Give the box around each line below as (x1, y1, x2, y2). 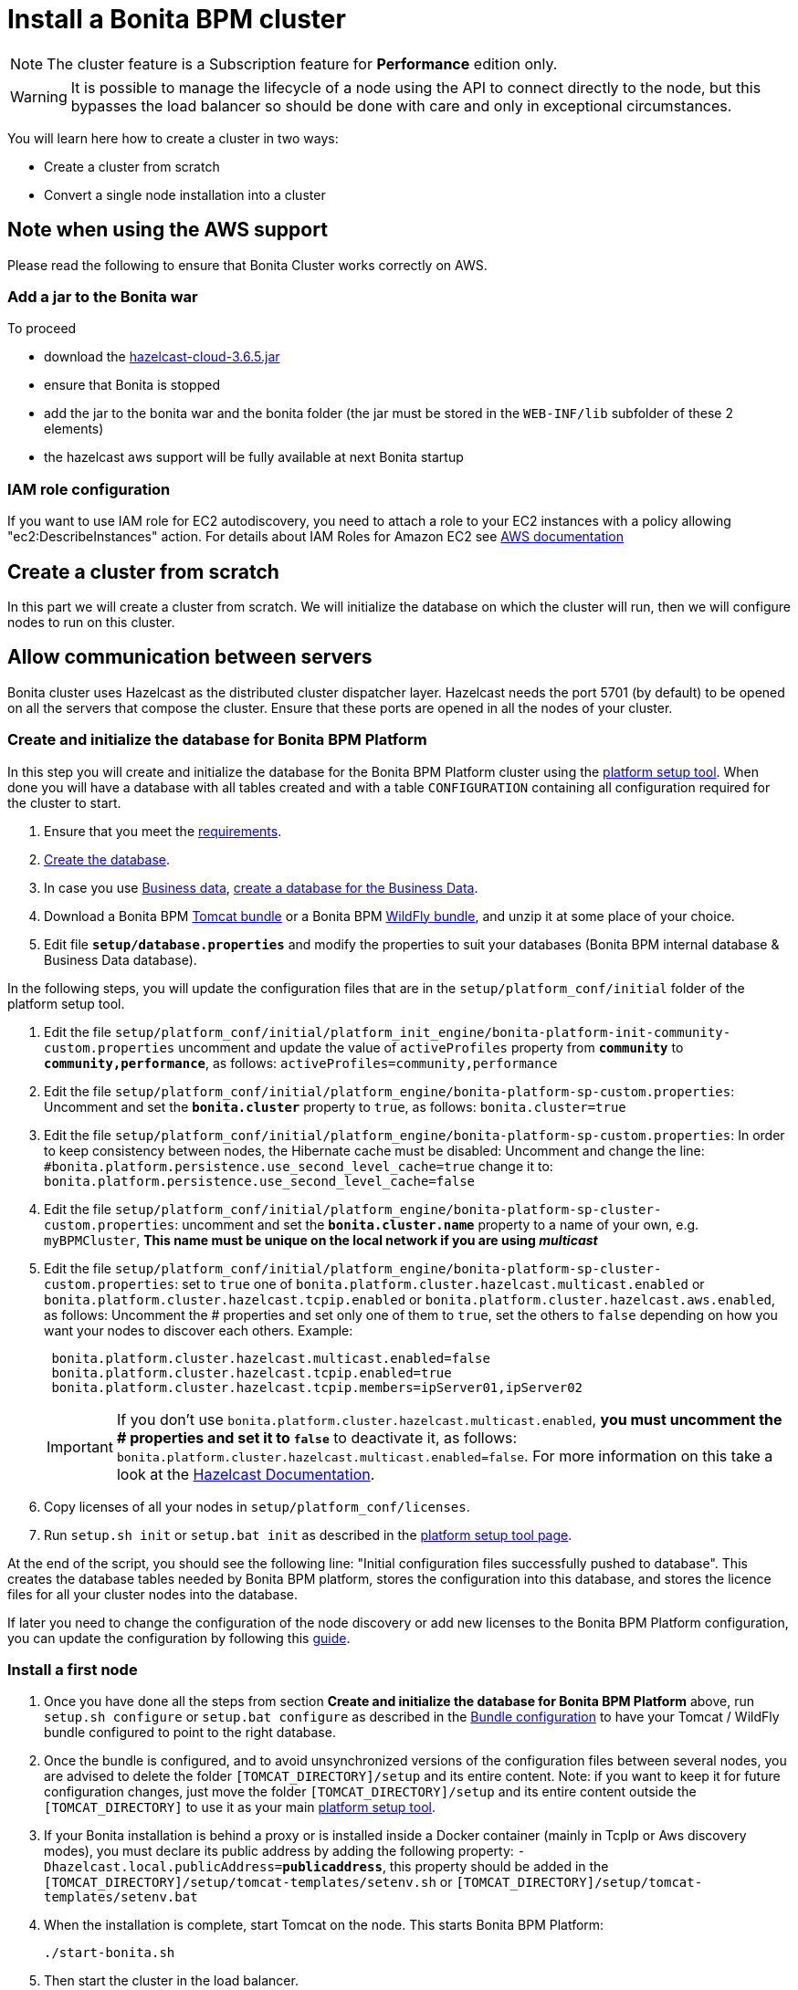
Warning (10, 87, 68, 106)
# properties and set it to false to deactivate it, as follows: (116, 1428, 518, 1447)
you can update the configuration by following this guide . (7, 1629, 351, 1646)
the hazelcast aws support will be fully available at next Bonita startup (44, 449, 464, 466)
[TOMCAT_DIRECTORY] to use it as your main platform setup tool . (44, 1799, 436, 1816)
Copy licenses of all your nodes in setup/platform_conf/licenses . (44, 1498, 470, 1514)
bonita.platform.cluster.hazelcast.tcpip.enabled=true (51, 1365, 452, 1380)
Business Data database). (44, 951, 197, 968)
